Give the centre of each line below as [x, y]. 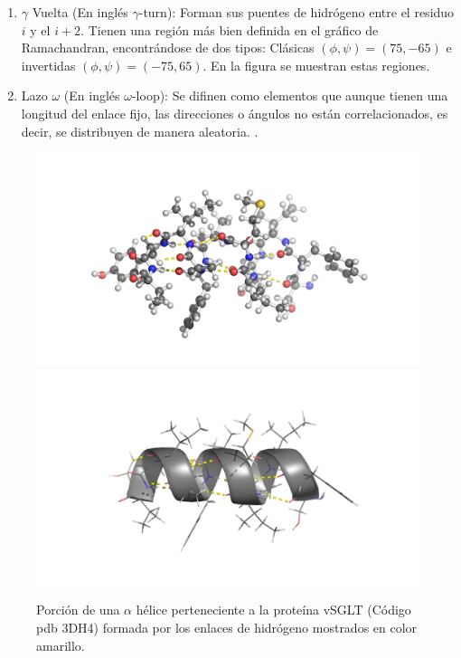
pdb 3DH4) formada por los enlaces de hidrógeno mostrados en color [227, 627]
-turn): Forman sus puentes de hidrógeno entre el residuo [296, 12]
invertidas [48, 65]
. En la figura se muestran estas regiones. [316, 65]
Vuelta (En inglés [80, 12]
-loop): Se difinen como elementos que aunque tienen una [290, 95]
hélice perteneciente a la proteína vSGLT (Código [273, 610]
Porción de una [78, 610]
